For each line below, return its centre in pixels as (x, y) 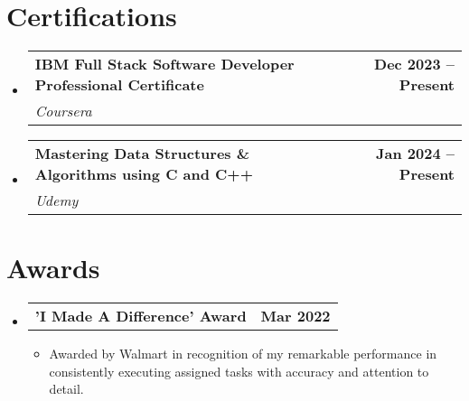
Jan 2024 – (415, 154)
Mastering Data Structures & (142, 154)
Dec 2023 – (414, 64)
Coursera (63, 111)
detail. (66, 389)
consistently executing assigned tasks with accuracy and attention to (239, 371)
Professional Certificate (119, 85)
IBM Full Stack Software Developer (164, 64)
